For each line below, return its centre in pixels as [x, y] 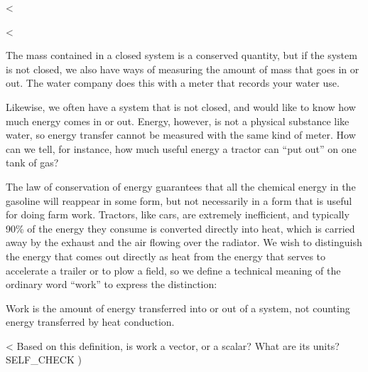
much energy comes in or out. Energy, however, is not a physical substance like [178, 121]
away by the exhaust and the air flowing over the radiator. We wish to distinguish [184, 242]
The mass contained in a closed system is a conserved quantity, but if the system [182, 55]
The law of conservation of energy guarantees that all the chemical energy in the [181, 186]
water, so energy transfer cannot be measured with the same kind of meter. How [181, 135]
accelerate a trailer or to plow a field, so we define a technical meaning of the [173, 270]
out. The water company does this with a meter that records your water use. [173, 83]
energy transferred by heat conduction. [90, 322]
